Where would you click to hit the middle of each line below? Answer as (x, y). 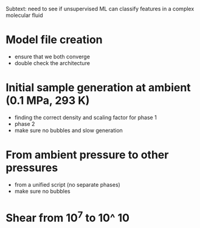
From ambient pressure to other (87, 155)
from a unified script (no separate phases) (67, 184)
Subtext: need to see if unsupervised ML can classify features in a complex (100, 9)
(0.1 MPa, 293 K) (48, 101)
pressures (32, 168)
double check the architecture (52, 63)
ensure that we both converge (52, 57)
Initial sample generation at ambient (98, 88)
